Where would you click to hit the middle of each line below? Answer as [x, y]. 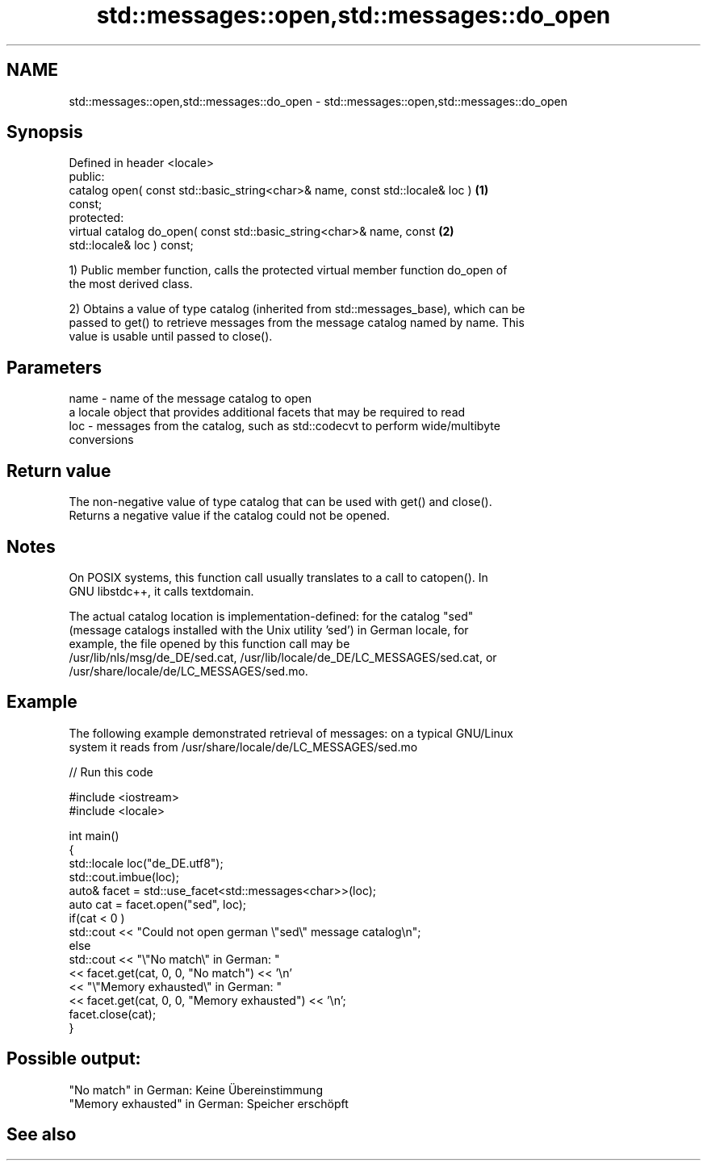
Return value [59, 471]
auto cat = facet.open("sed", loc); [158, 904]
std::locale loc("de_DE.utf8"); [146, 863]
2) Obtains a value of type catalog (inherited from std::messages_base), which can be [297, 309]
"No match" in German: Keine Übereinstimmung [196, 1090]
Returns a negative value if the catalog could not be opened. [229, 516]
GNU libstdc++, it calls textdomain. [161, 591]
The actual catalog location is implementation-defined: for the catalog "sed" [271, 616]
